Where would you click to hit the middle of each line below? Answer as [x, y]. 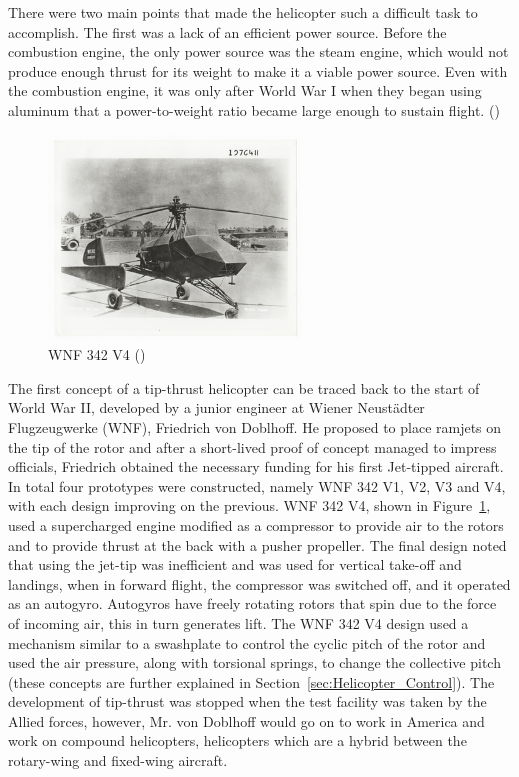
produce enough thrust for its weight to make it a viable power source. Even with [258, 70]
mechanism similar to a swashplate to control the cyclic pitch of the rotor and [247, 642]
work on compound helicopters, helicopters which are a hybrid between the [237, 740]
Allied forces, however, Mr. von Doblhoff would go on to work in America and [246, 720]
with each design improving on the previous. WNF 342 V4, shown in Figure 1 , [249, 505]
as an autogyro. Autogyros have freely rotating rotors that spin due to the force [252, 603]
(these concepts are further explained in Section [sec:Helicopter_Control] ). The [251, 681]
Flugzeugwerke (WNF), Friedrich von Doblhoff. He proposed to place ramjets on [255, 426]
